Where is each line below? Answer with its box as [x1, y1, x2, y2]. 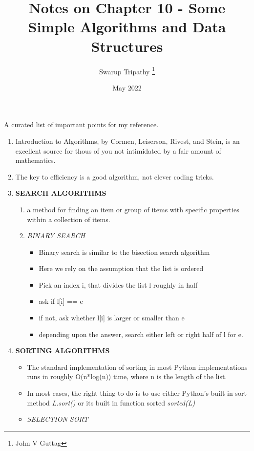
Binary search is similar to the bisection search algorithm [39, 247, 210, 257]
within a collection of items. [27, 214, 110, 224]
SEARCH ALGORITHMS [15, 188, 106, 198]
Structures [91, 36, 163, 56]
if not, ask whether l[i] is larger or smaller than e [39, 313, 185, 323]
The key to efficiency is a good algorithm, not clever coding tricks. [15, 171, 214, 181]
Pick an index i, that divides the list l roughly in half [39, 279, 198, 290]
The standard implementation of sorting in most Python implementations [27, 361, 248, 372]
